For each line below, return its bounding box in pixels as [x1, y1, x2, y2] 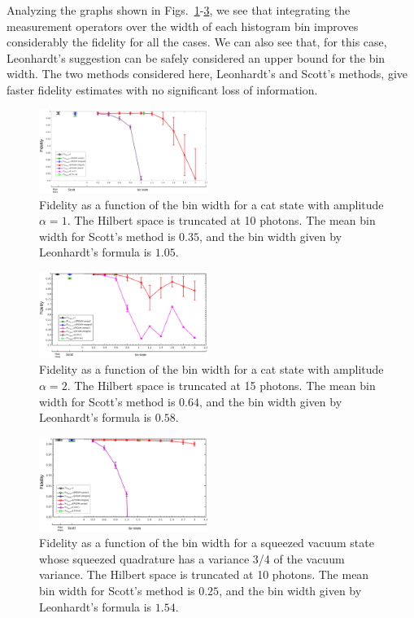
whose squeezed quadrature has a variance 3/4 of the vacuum [39, 550, 345, 567]
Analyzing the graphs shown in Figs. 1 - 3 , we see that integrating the [7, 2, 351, 18]
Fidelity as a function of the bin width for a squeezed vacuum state [39, 534, 374, 551]
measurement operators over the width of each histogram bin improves [7, 17, 359, 34]
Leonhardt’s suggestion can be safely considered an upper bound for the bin [7, 49, 386, 66]
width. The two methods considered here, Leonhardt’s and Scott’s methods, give [7, 65, 408, 82]
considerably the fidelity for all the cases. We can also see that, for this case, [7, 33, 387, 50]
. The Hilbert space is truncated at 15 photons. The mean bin [67, 377, 376, 394]
